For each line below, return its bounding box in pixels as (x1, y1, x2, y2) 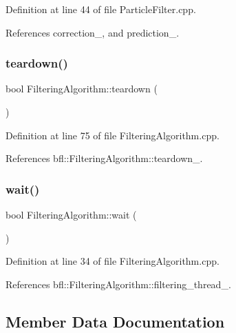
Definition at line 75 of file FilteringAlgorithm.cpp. (6, 128, 219, 142)
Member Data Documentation (6, 310, 225, 332)
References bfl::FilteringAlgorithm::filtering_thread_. (6, 276, 231, 291)
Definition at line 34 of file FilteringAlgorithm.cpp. (6, 254, 219, 268)
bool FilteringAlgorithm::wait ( (6, 208, 137, 221)
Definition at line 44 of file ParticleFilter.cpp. (6, 2, 196, 16)
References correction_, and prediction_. (6, 25, 180, 39)
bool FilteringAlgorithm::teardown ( (6, 81, 158, 96)
